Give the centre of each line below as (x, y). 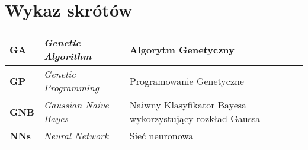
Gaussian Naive (76, 105)
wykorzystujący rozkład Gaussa (195, 119)
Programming (71, 88)
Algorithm (68, 56)
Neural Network (76, 136)
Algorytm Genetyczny (182, 49)
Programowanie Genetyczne (187, 81)
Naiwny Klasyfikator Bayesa (188, 105)
